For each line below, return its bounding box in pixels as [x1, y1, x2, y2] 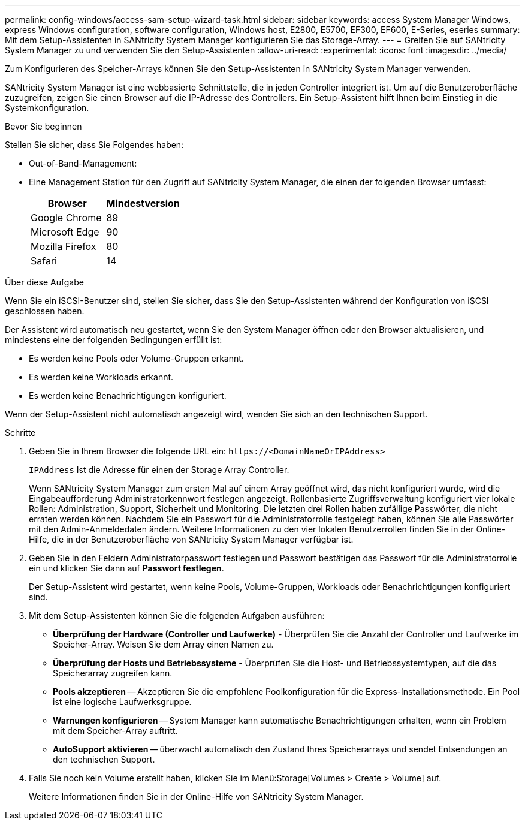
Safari [31, 255, 57, 267]
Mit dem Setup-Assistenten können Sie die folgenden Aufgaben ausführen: [29, 610, 325, 621]
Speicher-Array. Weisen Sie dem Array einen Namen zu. [53, 639, 274, 649]
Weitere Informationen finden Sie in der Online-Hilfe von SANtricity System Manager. [29, 791, 364, 802]
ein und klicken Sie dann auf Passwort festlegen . [29, 563, 224, 573]
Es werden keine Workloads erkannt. [29, 372, 174, 382]
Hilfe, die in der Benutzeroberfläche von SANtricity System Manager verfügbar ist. [29, 534, 354, 544]
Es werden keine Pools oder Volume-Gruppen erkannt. [29, 353, 244, 363]
